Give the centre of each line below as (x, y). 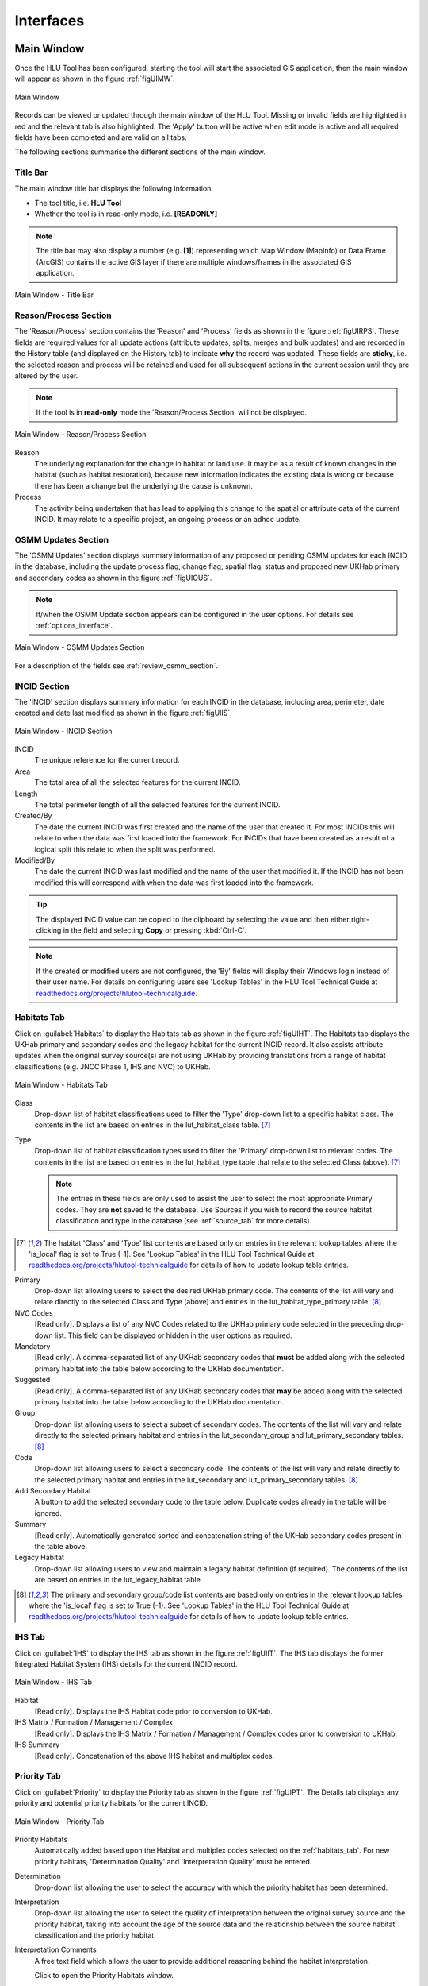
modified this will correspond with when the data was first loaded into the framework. (174, 883)
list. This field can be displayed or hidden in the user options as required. (173, 1335)
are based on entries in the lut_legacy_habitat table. (118, 1580)
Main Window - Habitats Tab (61, 1085)
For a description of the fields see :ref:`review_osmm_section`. (116, 665)
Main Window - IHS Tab (53, 1682)
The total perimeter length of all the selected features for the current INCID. (157, 805)
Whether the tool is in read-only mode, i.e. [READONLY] (126, 214)
